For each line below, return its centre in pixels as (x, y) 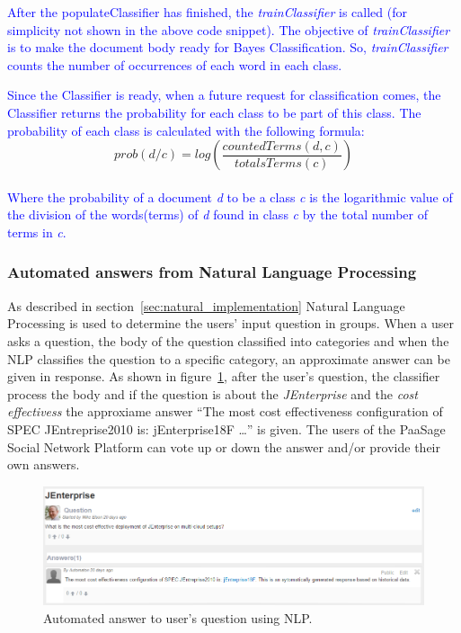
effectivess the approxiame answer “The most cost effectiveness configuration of (225, 411)
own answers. (44, 464)
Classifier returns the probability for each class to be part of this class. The (214, 112)
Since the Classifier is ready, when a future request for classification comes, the (224, 95)
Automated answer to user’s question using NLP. (178, 617)
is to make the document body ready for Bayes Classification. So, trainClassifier (228, 47)
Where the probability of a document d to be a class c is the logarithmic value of (230, 196)
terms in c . (37, 232)
